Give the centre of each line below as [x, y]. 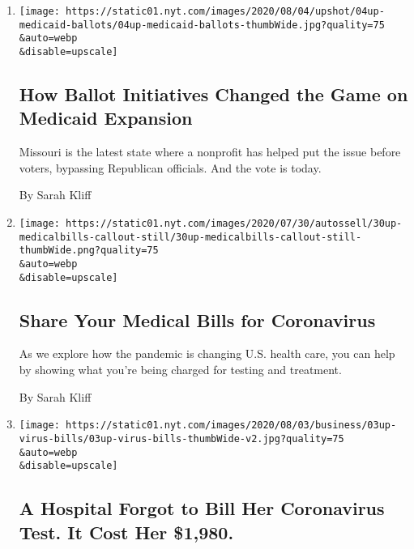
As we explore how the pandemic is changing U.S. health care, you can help [207, 353]
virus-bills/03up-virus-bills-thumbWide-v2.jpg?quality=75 [181, 438]
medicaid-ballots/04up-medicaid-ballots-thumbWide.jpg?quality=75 [202, 25]
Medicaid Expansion [106, 118]
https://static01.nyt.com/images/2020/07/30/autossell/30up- [234, 223]
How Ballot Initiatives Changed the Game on [213, 94]
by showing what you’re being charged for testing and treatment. [180, 370]
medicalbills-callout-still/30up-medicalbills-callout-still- [190, 237]
